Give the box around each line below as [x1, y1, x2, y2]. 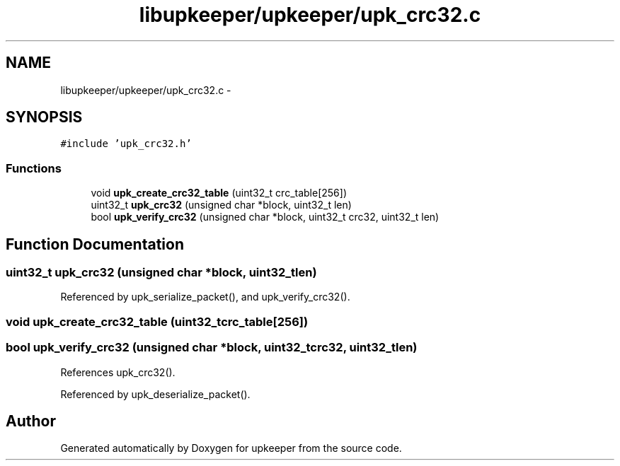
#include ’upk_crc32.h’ [60, 138, 192, 150]
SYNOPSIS [6, 108, 83, 127]
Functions [6, 161, 62, 175]
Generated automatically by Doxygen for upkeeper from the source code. [60, 442, 402, 455]
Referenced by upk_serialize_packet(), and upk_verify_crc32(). [60, 291, 350, 303]
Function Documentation [6, 235, 184, 253]
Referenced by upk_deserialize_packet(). [60, 388, 251, 400]
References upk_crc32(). [60, 366, 176, 378]
